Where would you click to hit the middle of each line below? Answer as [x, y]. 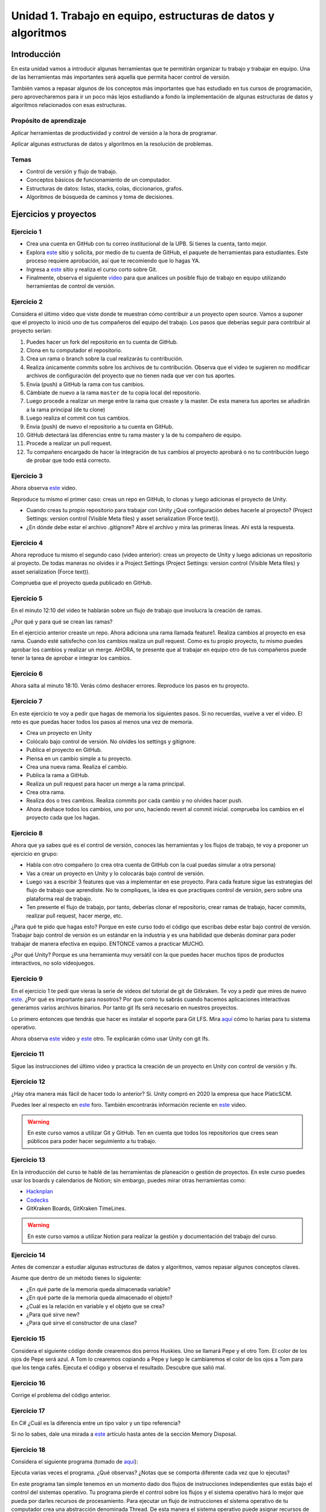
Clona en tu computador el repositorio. [74, 350]
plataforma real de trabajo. [59, 899]
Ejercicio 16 [28, 1383]
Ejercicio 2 [27, 302]
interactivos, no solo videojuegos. [53, 963]
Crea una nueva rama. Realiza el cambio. [77, 767]
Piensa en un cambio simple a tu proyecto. [79, 758]
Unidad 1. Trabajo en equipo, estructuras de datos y [143, 16]
